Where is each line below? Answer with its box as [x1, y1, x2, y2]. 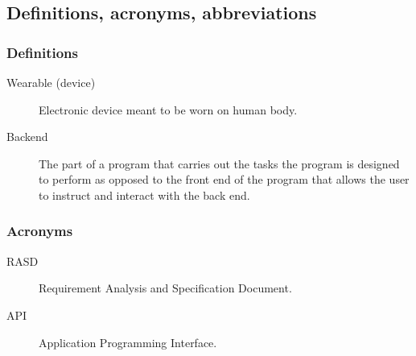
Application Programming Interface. [39, 333, 217, 350]
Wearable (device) [6, 74, 96, 90]
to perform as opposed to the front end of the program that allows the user [39, 171, 410, 188]
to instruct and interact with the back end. [39, 186, 250, 203]
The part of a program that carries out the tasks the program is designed [39, 155, 400, 172]
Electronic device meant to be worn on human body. [39, 101, 298, 118]
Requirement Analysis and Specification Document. [39, 279, 292, 296]
